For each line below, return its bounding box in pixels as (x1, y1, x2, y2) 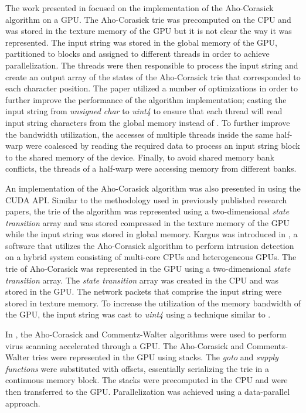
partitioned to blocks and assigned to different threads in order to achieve (5, 47, 270, 60)
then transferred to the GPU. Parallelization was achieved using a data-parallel (5, 385, 290, 397)
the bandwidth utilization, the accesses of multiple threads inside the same (5, 128, 274, 140)
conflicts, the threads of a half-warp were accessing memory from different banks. (5, 162, 297, 175)
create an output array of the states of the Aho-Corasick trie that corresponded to (5, 70, 301, 83)
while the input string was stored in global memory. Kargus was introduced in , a (5, 228, 298, 240)
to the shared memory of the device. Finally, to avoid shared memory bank (5, 151, 275, 163)
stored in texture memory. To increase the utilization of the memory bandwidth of (5, 296, 301, 309)
